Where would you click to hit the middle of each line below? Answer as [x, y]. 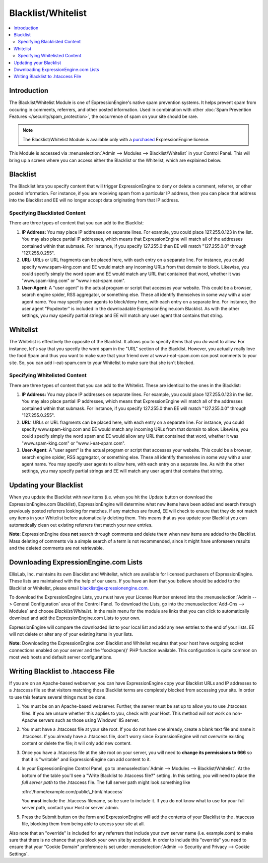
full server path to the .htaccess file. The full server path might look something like [106, 782]
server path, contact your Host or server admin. [70, 808]
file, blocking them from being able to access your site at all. [83, 824]
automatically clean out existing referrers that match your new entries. [81, 525]
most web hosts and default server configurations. [61, 657]
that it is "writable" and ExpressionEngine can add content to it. [86, 759]
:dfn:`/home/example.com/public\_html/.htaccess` [72, 791]
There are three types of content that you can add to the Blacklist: [76, 223]
